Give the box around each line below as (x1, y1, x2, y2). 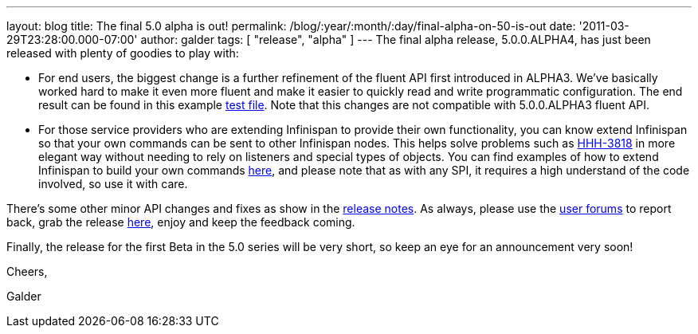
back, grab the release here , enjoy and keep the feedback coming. (6, 215, 355, 229)
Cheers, (6, 265, 48, 278)
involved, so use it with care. (38, 177, 188, 191)
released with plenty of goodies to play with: (6, 46, 239, 60)
